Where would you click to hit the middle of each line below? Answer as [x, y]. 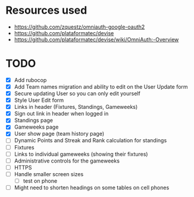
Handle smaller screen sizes [49, 174]
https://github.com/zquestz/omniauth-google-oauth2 [79, 27]
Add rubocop [30, 80]
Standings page [34, 120]
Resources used [46, 10]
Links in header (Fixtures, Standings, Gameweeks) [76, 107]
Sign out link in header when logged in [61, 114]
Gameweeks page [36, 127]
